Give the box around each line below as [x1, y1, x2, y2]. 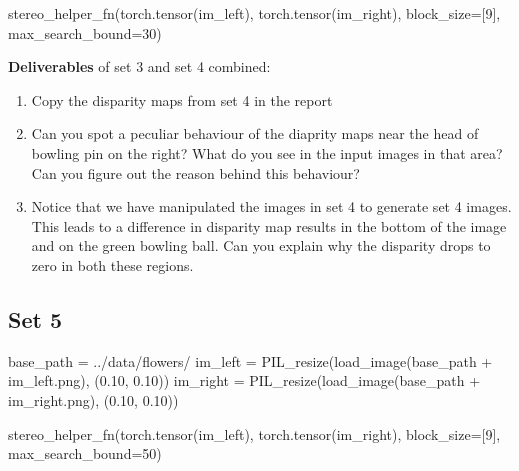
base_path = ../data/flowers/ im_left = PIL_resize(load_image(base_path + [8, 350, 493, 371]
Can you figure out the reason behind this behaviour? [31, 162, 360, 183]
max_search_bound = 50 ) [8, 443, 162, 464]
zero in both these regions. [31, 254, 194, 275]
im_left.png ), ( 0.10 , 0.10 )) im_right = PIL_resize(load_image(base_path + [8, 370, 481, 391]
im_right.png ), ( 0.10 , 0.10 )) [8, 389, 179, 410]
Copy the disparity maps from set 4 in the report [31, 89, 333, 110]
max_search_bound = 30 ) [8, 22, 162, 43]
